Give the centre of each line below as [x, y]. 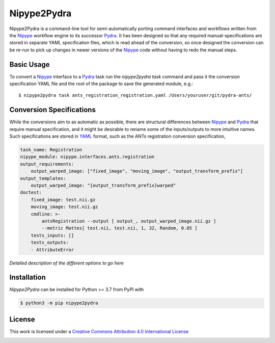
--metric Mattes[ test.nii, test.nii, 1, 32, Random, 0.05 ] [119, 228]
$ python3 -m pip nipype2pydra [59, 303]
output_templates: [43, 178]
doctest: [31, 193]
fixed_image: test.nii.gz [63, 200]
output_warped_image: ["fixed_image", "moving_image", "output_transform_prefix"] [137, 171]
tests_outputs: [50, 243]
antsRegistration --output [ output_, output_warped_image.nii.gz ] [129, 221]
